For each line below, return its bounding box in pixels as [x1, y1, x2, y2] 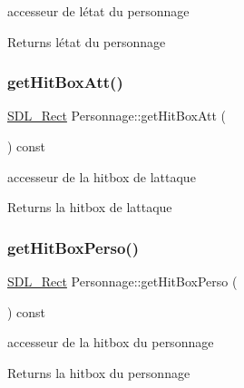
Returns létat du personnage [7, 32, 166, 51]
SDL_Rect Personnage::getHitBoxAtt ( [7, 106, 227, 125]
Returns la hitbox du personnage [7, 363, 190, 382]
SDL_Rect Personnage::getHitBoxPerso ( [7, 272, 238, 290]
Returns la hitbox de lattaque [7, 198, 172, 217]
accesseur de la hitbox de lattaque [7, 167, 196, 186]
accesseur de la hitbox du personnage [7, 333, 214, 352]
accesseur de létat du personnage [7, 2, 190, 20]
